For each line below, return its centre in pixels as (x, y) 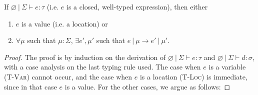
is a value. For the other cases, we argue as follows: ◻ (147, 86)
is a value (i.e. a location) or (64, 23)
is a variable (227, 67)
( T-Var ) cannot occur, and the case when (68, 76)
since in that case (30, 86)
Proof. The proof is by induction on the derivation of (85, 57)
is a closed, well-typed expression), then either (137, 6)
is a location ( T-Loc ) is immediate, (193, 76)
